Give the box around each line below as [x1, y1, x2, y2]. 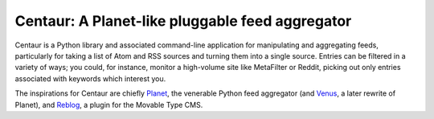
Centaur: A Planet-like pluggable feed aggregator [14, 12, 352, 30]
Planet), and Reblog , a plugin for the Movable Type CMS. [14, 100, 203, 109]
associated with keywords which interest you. [14, 73, 166, 84]
